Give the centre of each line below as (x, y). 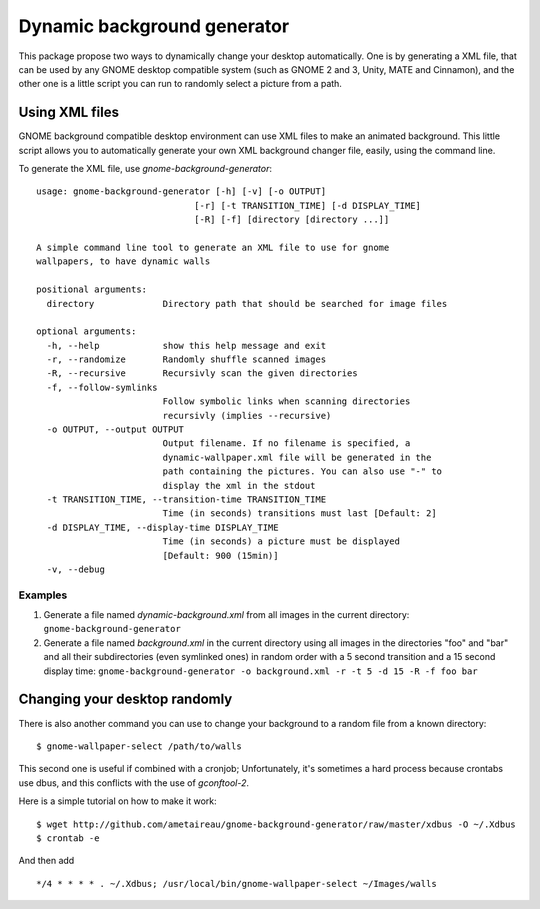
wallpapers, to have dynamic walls (123, 261)
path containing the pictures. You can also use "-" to (302, 471)
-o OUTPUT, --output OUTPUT (115, 429)
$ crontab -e (68, 838)
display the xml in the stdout (239, 485)
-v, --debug (75, 569)
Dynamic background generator (154, 26)
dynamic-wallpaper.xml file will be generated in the (297, 457)
